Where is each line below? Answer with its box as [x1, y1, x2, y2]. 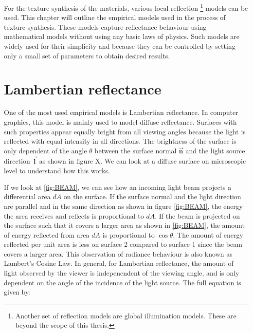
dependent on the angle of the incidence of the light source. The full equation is [4, 277, 241, 287]
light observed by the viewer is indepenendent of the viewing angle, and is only [4, 268, 239, 278]
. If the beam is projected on [155, 210, 240, 221]
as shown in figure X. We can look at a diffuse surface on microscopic [39, 156, 246, 166]
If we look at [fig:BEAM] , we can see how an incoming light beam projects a [4, 182, 232, 192]
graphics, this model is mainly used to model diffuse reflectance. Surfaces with [4, 116, 237, 127]
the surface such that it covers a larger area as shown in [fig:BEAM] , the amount [4, 220, 245, 230]
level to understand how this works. [4, 166, 110, 176]
